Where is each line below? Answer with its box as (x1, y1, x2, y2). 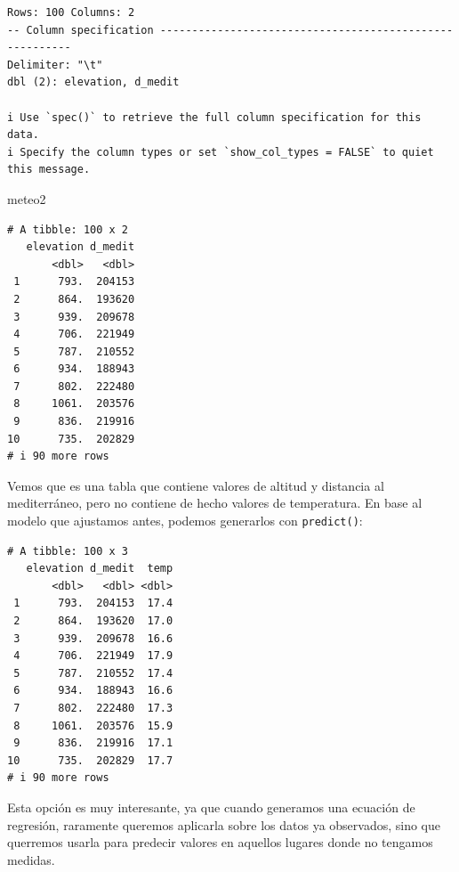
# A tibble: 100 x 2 (7, 223, 129, 236)
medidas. (7, 850, 55, 868)
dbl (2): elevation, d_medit (7, 76, 180, 89)
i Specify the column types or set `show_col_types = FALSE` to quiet (7, 145, 434, 159)
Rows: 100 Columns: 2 (7, 6, 135, 19)
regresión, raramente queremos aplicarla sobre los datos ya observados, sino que (7, 815, 441, 834)
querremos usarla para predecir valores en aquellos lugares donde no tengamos (7, 833, 433, 852)
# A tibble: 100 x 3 (7, 544, 129, 558)
